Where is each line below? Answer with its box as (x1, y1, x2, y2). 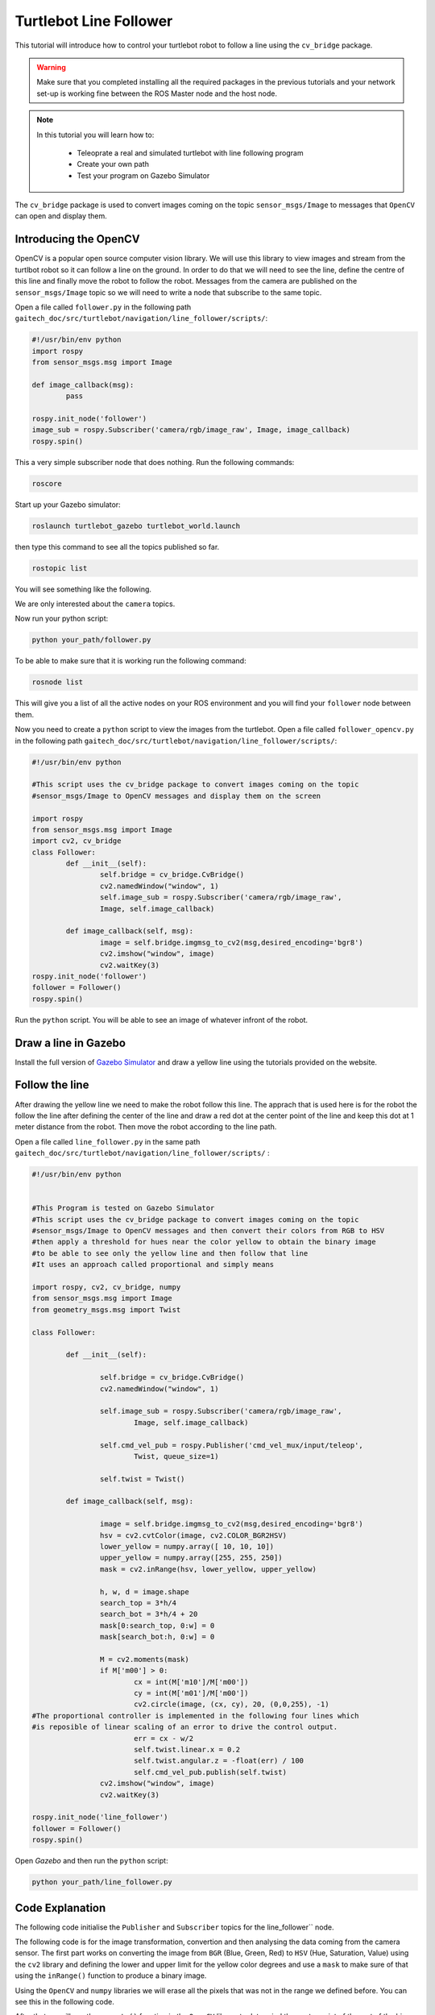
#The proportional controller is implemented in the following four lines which (31, 1711, 359, 1720)
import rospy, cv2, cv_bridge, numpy (31, 1282, 181, 1292)
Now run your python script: (14, 613, 109, 624)
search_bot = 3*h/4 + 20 (99, 1610, 198, 1619)
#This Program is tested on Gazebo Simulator (31, 1203, 215, 1213)
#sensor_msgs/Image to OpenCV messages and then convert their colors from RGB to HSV (31, 1226, 385, 1236)
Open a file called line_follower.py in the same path (14, 1136, 201, 1146)
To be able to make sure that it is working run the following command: (14, 656, 246, 666)
